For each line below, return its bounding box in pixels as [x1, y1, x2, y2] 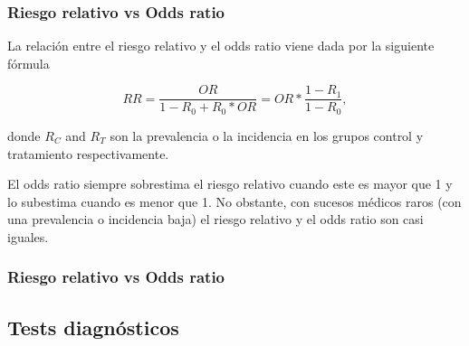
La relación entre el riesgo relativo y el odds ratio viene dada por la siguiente [7, 36, 435, 55]
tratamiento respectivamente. [7, 144, 169, 163]
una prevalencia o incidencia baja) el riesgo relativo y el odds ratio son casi [7, 210, 424, 229]
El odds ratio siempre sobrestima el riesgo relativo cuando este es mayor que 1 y [7, 174, 453, 193]
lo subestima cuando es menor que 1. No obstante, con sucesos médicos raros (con [7, 192, 462, 210]
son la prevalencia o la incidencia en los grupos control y [110, 126, 424, 145]
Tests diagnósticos [7, 313, 179, 341]
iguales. [7, 227, 49, 246]
